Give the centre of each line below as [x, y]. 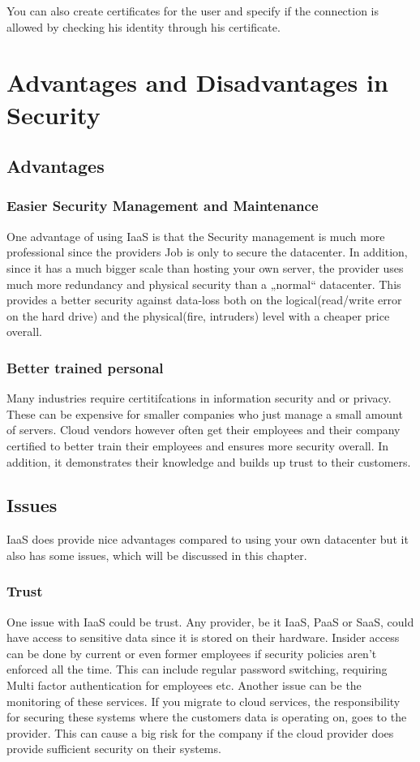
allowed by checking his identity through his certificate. [144, 26]
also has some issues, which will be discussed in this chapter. [157, 555]
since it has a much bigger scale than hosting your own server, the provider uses [205, 267]
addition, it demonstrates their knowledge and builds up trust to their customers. [209, 461]
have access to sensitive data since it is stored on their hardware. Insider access [203, 637]
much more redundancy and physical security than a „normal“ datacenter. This [204, 284]
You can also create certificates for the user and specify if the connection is [193, 11]
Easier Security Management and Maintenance [163, 206]
